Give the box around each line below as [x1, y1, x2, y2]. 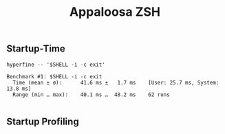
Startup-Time [6, 43, 66, 55]
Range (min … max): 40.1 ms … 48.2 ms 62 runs [12, 91, 170, 98]
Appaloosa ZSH [69, 4, 161, 20]
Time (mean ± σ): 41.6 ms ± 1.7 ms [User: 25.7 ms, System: [12, 79, 219, 86]
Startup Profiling [6, 116, 80, 127]
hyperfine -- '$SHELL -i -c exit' [6, 61, 106, 68]
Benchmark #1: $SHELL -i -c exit [6, 73, 103, 80]
